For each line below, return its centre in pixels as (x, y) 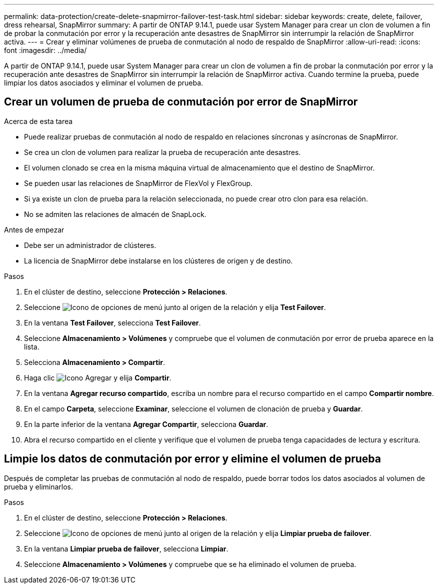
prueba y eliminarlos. (39, 486)
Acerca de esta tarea (38, 121)
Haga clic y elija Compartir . (98, 377)
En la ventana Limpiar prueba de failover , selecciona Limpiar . (126, 548)
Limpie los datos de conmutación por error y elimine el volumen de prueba (192, 459)
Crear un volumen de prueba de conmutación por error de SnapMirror (181, 102)
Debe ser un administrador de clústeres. (90, 245)
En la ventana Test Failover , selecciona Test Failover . (112, 322)
